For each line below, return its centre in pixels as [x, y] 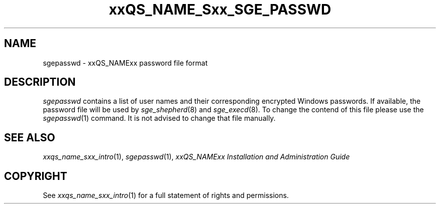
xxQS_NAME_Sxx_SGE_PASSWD [220, 10]
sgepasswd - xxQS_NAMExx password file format [125, 63]
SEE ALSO [30, 137]
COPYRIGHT [36, 176]
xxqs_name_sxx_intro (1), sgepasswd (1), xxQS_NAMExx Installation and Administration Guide [196, 157]
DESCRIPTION [40, 82]
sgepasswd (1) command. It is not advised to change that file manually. [159, 118]
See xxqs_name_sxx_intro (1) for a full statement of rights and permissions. [166, 195]
